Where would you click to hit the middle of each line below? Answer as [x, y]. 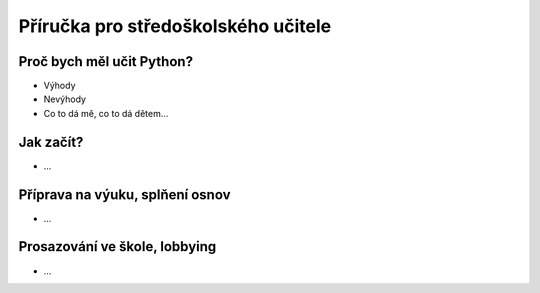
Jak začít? [51, 141]
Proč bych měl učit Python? [106, 61]
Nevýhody [65, 99]
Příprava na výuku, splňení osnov [124, 194]
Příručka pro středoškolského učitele [175, 26]
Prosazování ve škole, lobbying [117, 246]
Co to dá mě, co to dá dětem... [106, 113]
